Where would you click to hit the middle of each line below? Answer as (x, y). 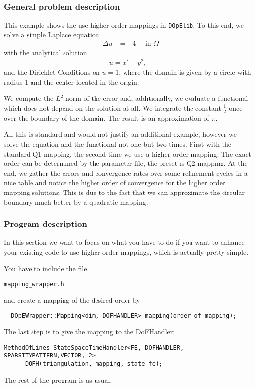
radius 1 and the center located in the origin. (72, 81)
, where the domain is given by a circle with (185, 72)
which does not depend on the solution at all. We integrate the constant (112, 108)
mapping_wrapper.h (34, 284)
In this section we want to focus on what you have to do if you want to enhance (124, 242)
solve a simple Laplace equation (52, 34)
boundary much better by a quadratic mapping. (76, 202)
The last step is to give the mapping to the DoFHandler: (90, 332)
